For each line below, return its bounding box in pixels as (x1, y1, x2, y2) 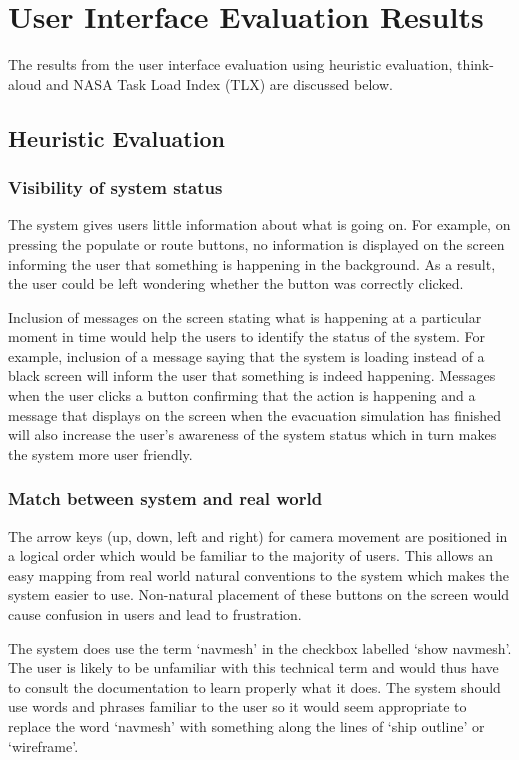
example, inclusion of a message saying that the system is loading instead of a (8, 345, 485, 366)
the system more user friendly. (8, 443, 193, 464)
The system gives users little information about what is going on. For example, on (8, 214, 511, 235)
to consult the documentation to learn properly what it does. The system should (8, 676, 501, 697)
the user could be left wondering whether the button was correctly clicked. (8, 273, 464, 294)
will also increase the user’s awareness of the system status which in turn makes (8, 424, 497, 445)
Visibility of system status (8, 175, 223, 200)
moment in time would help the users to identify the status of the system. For (8, 326, 486, 347)
